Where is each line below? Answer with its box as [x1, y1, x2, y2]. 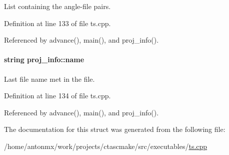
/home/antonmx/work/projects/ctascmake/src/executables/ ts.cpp [4, 140, 207, 151]
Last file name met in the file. [4, 73, 95, 84]
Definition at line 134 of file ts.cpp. [4, 90, 111, 101]
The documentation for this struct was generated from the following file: [4, 124, 225, 134]
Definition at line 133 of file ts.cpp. [4, 18, 111, 28]
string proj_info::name [4, 54, 84, 65]
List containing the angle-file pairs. [4, 1, 111, 11]
